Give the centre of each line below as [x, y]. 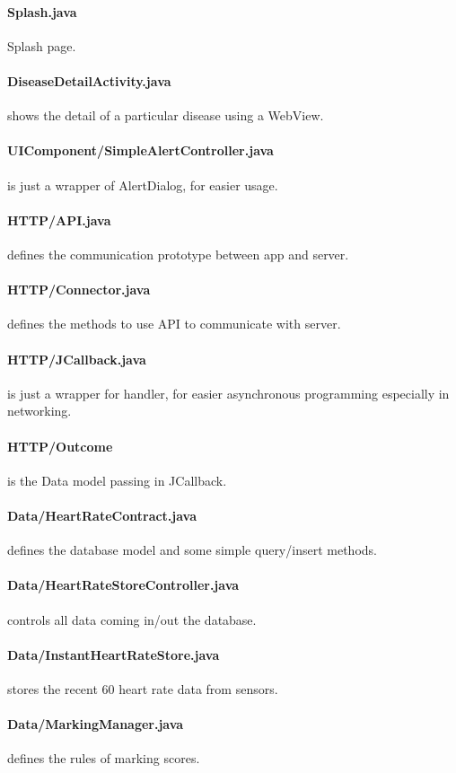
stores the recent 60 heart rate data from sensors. [143, 688]
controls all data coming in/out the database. [132, 619]
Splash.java [42, 11]
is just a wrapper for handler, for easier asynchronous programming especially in [228, 393]
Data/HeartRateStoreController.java [123, 585]
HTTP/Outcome [60, 446]
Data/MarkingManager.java [96, 724]
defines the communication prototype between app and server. [178, 254]
